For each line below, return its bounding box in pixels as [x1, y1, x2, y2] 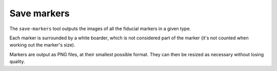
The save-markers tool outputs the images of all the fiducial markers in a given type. [9, 26, 191, 32]
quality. [9, 59, 25, 65]
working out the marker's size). [9, 42, 75, 48]
